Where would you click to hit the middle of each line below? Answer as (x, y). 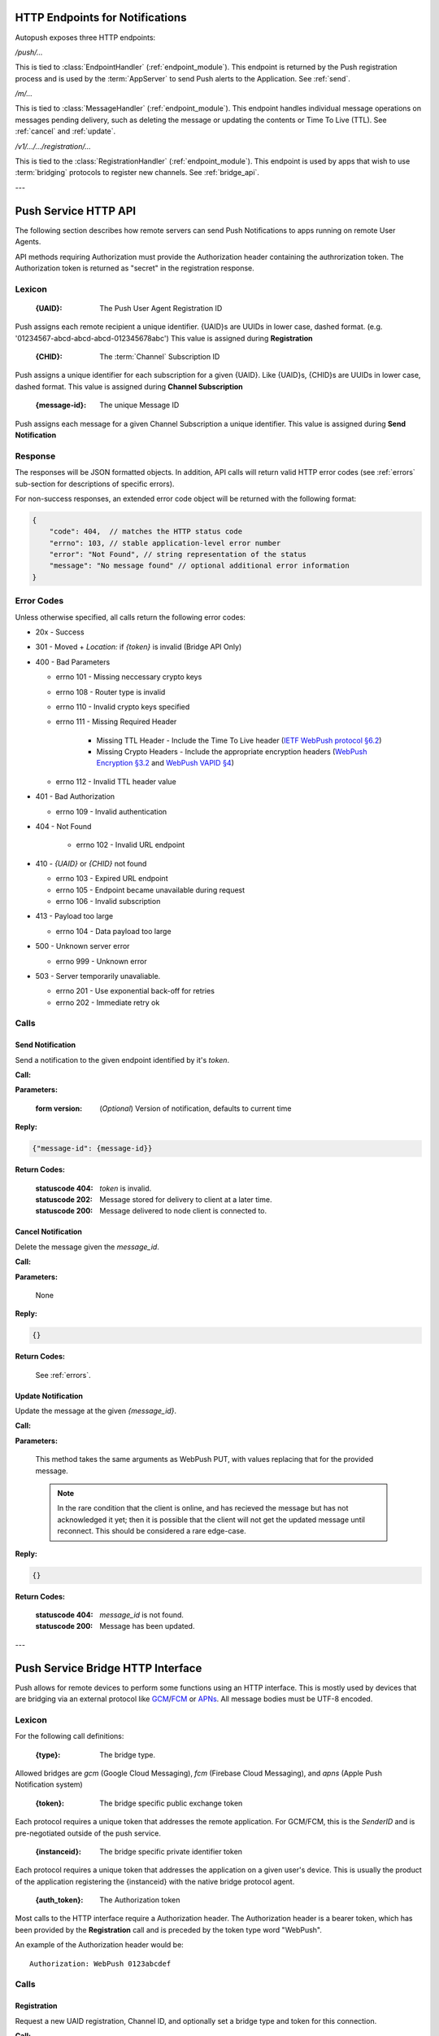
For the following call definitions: (70, 1736)
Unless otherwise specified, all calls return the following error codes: (130, 617)
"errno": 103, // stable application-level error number (165, 543)
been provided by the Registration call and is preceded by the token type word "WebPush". (169, 1929)
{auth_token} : (59, 1900)
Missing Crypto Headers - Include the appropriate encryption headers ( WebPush (232, 752)
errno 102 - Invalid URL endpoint (130, 845)
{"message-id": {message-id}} (92, 1149)
